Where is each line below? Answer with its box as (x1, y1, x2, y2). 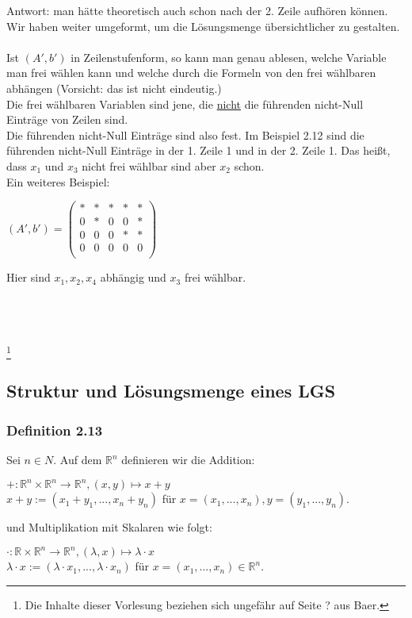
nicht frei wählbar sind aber (82, 157, 216, 174)
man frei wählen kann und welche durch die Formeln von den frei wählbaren (6, 64, 376, 81)
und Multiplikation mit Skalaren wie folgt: (6, 519, 212, 535)
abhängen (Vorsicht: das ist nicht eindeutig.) (6, 79, 222, 96)
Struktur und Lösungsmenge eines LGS (6, 378, 336, 403)
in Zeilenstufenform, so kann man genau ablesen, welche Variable (71, 48, 387, 65)
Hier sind (6, 269, 51, 286)
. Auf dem (53, 451, 102, 468)
